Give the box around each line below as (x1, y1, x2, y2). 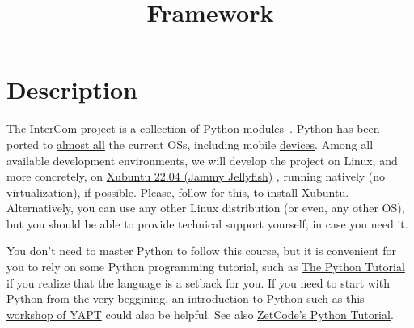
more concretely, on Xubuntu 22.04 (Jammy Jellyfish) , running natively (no (6, 168, 386, 185)
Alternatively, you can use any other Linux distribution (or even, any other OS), (6, 199, 405, 216)
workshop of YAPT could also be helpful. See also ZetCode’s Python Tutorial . (6, 305, 394, 322)
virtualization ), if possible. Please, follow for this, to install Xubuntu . (6, 183, 349, 200)
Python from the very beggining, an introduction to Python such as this (6, 290, 365, 307)
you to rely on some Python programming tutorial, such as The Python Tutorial (6, 258, 405, 275)
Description (6, 73, 138, 106)
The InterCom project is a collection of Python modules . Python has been (6, 120, 380, 137)
